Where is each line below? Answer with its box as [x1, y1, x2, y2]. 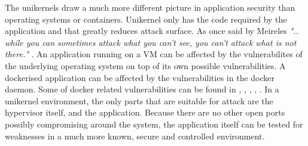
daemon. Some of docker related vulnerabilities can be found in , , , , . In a [5, 83, 279, 95]
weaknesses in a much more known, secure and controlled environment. [5, 129, 265, 142]
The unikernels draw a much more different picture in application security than [5, 1, 295, 13]
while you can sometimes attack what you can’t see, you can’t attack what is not [5, 36, 297, 48]
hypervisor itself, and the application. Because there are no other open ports [5, 106, 285, 119]
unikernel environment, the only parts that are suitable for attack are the [5, 94, 273, 107]
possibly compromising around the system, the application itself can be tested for [5, 117, 303, 130]
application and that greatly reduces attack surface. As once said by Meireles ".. [5, 24, 298, 37]
